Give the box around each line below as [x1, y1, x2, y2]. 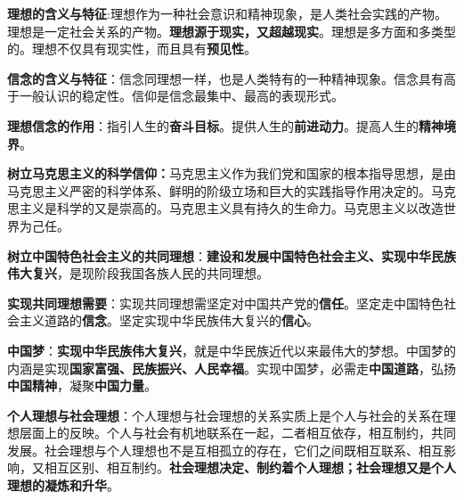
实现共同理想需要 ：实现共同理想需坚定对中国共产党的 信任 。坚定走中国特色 [7, 293, 444, 312]
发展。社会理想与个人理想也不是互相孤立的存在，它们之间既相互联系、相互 [7, 440, 444, 459]
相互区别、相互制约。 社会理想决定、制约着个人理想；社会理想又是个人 [44, 458, 456, 477]
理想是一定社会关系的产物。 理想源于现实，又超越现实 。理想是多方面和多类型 [7, 21, 456, 40]
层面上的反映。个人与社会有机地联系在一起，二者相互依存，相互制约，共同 [19, 423, 456, 442]
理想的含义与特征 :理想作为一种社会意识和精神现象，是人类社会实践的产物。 [7, 4, 447, 22]
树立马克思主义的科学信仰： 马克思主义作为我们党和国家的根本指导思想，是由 [7, 164, 456, 183]
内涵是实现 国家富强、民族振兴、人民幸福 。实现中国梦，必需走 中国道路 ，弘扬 [7, 358, 456, 377]
